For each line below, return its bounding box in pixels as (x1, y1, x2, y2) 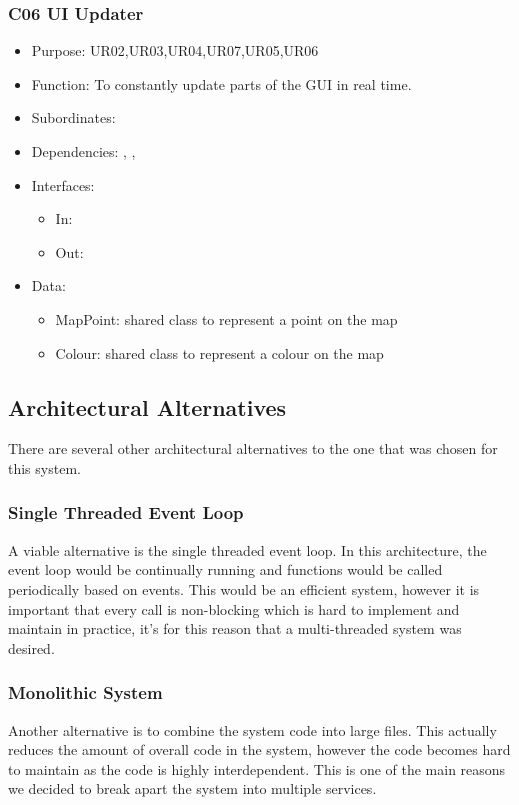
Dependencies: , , (31, 141, 136, 161)
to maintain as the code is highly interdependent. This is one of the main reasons (8, 758, 506, 779)
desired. (8, 637, 55, 658)
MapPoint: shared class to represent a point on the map (55, 308, 398, 329)
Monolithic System (8, 680, 163, 705)
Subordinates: (31, 107, 116, 128)
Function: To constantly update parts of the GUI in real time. (31, 73, 412, 94)
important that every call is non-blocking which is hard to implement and (8, 598, 460, 619)
